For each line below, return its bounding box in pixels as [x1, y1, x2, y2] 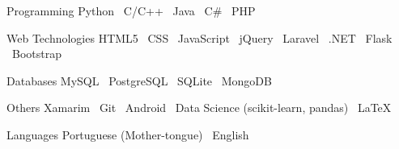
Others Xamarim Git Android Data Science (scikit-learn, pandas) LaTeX [6, 99, 392, 116]
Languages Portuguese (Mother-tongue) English [6, 126, 249, 143]
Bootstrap [11, 45, 62, 62]
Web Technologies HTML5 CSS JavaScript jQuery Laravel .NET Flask [6, 29, 393, 46]
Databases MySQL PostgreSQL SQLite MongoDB [6, 72, 272, 89]
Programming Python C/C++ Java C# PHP [6, 2, 256, 19]
